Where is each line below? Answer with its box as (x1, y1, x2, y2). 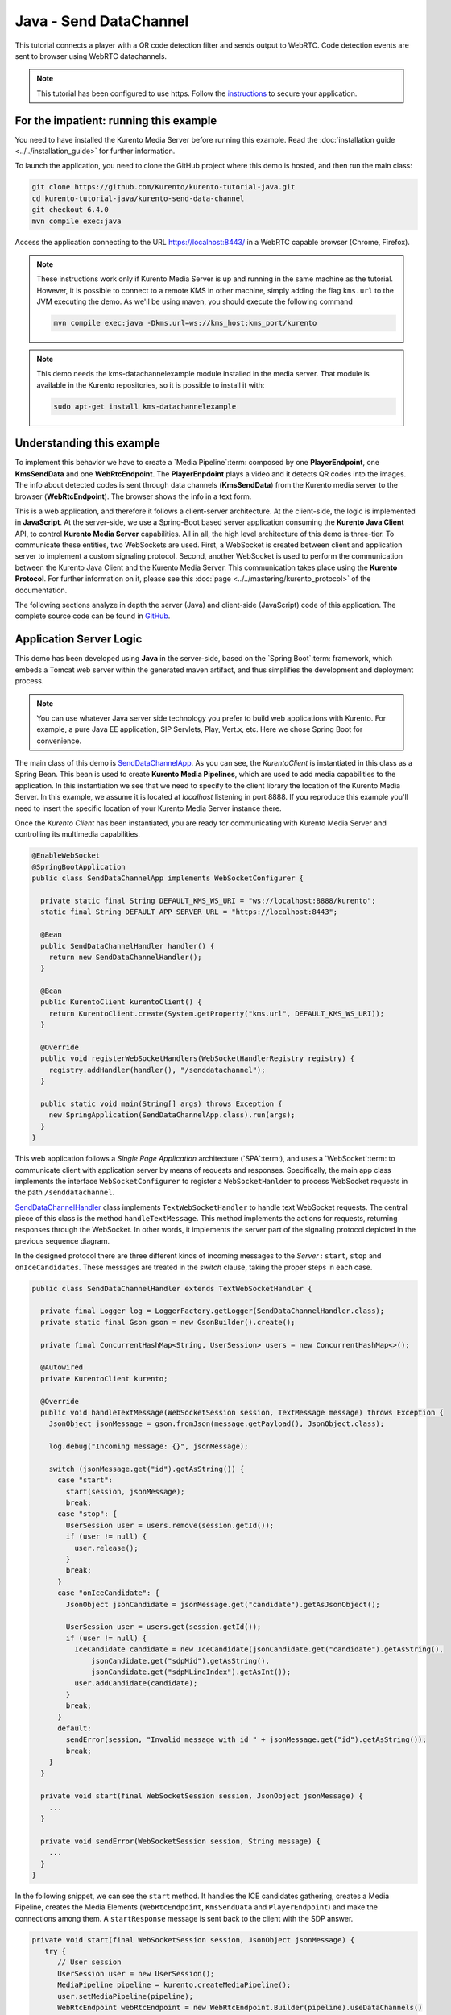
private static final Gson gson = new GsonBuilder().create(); (40, 1318, 296, 1327)
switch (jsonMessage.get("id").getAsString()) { (48, 1464, 245, 1473)
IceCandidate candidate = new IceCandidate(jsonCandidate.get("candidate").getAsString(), (73, 1645, 445, 1654)
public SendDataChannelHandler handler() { (40, 941, 215, 950)
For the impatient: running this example (14, 114, 217, 127)
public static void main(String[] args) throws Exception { (40, 1099, 283, 1108)
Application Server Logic (14, 633, 143, 646)
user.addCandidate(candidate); (73, 1679, 198, 1688)
